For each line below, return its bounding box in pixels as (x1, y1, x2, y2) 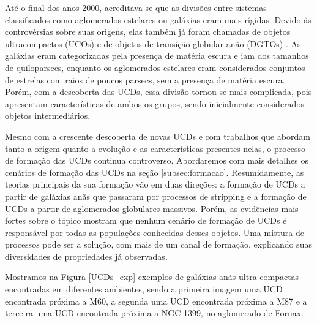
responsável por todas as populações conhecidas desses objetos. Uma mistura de (5, 226, 304, 238)
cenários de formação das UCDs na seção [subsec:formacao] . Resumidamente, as (5, 165, 304, 178)
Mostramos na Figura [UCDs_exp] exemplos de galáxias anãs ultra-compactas (5, 270, 299, 283)
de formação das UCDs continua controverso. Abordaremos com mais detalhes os (5, 154, 308, 167)
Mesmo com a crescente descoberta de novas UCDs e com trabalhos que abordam (5, 129, 310, 142)
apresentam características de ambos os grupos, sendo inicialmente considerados (5, 97, 304, 110)
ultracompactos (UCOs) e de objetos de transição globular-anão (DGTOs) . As (5, 37, 301, 50)
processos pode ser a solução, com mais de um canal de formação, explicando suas (5, 238, 312, 251)
